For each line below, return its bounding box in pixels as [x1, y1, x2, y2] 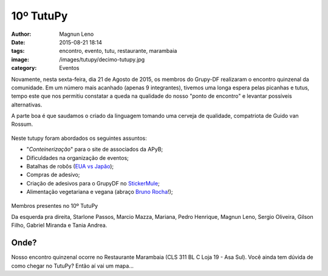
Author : [11, 30, 32, 38]
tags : [11, 47, 25, 55]
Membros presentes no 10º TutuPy [11, 202, 98, 209]
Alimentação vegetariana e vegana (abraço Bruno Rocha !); [26, 188, 173, 196]
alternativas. [11, 101, 43, 108]
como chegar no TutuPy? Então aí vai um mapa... [11, 262, 134, 269]
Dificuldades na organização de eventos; [26, 154, 129, 161]
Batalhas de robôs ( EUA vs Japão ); [26, 163, 114, 170]
